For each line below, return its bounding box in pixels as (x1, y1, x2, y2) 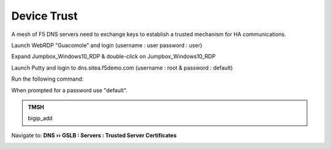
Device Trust (11, 9, 78, 23)
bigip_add (28, 115, 53, 122)
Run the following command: (11, 75, 84, 82)
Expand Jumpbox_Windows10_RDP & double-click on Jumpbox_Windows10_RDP (11, 53, 216, 60)
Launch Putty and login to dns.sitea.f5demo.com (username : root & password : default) (11, 64, 233, 71)
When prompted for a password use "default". (11, 86, 128, 94)
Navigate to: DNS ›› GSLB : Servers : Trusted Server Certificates (11, 131, 177, 139)
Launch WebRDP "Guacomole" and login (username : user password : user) (11, 42, 202, 49)
